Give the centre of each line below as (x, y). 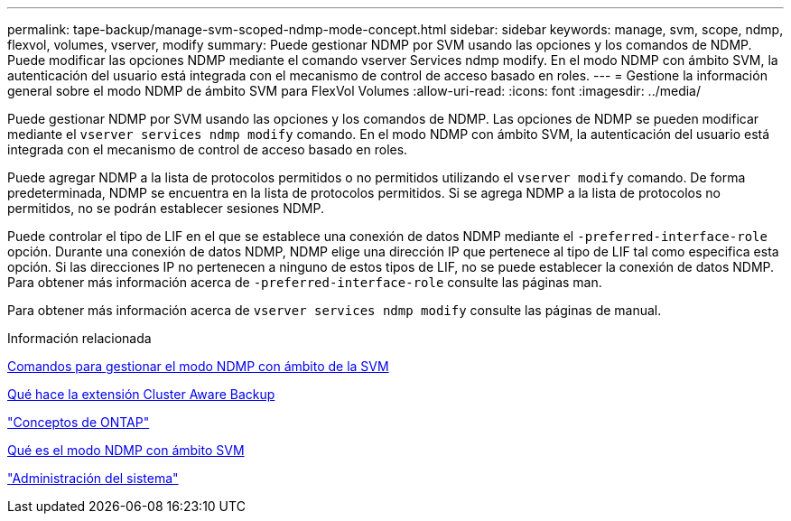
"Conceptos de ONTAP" (79, 422)
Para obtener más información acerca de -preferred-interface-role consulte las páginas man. (305, 282)
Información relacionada (79, 338)
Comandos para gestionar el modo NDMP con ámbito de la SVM (198, 366)
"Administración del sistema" (93, 478)
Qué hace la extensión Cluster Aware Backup (141, 394)
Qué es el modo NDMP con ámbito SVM (126, 450)
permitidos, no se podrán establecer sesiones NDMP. (166, 208)
